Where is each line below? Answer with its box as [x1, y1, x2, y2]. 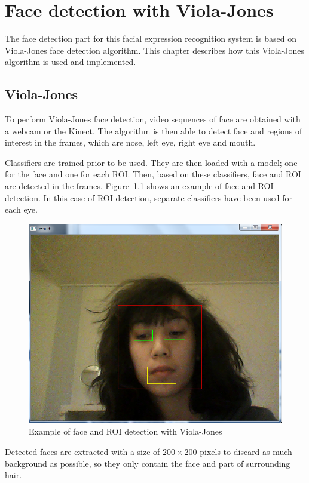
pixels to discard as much [200, 445, 292, 458]
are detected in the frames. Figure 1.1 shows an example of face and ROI [5, 180, 274, 192]
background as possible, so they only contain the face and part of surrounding [5, 457, 290, 469]
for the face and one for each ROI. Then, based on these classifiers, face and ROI [5, 168, 301, 180]
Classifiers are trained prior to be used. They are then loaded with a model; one [5, 156, 298, 168]
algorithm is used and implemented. [5, 56, 136, 68]
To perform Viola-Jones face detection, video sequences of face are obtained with [5, 113, 301, 125]
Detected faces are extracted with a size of [5, 445, 160, 458]
